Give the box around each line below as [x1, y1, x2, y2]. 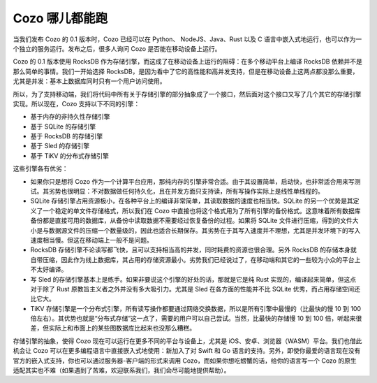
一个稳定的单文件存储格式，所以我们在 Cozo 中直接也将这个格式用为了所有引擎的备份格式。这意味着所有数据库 [42, 206, 361, 215]
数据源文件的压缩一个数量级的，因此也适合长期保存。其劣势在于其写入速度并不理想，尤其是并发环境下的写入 [48, 226, 361, 234]
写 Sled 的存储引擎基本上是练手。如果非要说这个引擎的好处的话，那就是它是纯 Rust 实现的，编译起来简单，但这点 [30, 275, 357, 283]
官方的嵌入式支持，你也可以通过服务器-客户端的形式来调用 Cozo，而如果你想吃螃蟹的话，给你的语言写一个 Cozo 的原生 [13, 356, 357, 365]
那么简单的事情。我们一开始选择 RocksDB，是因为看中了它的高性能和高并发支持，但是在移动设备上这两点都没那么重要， [13, 67, 359, 75]
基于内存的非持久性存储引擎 [30, 113, 110, 121]
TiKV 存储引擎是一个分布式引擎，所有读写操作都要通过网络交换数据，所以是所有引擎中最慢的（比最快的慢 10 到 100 [30, 304, 362, 312]
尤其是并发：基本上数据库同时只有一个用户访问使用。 [13, 77, 166, 85]
